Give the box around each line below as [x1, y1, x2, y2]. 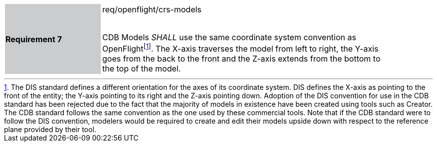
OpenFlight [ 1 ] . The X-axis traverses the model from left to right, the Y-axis [102, 42, 379, 54]
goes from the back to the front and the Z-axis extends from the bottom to [102, 54, 381, 64]
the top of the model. [102, 64, 181, 74]
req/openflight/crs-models [102, 4, 202, 14]
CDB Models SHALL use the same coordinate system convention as [102, 32, 356, 42]
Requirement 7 [5, 34, 62, 44]
